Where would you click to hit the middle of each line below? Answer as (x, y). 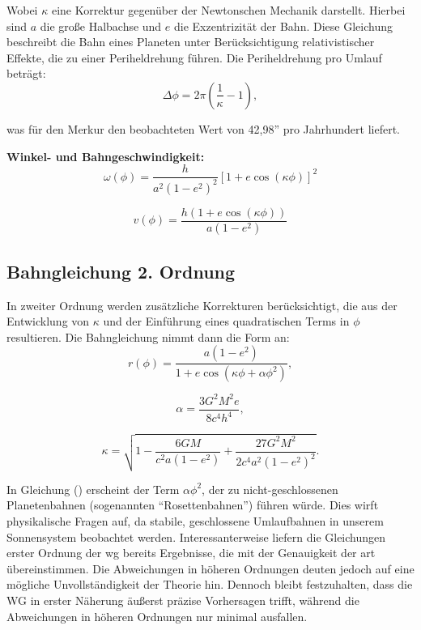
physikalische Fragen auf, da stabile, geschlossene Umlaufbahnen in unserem (195, 521)
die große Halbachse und (101, 26)
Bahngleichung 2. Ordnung (121, 271)
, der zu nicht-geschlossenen (270, 489)
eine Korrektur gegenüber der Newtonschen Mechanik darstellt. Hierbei (228, 10)
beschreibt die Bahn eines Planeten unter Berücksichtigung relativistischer (191, 42)
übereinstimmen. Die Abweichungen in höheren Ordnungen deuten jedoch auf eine (210, 568)
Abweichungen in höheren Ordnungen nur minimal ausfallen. (157, 616)
